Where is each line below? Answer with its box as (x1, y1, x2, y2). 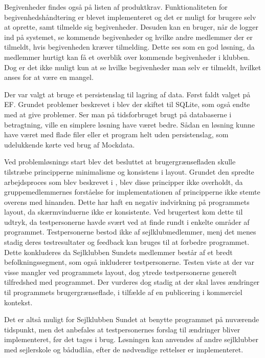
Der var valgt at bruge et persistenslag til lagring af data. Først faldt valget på (4, 89, 251, 99)
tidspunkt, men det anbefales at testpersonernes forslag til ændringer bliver (4, 324, 240, 334)
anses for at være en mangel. (4, 72, 94, 82)
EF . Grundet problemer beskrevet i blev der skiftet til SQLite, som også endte (4, 99, 250, 110)
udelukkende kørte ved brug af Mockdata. (4, 139, 135, 150)
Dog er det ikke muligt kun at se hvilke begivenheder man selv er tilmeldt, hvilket (4, 61, 261, 72)
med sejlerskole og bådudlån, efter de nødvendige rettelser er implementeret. (4, 344, 244, 354)
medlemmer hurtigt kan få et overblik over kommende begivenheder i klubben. (4, 51, 250, 62)
